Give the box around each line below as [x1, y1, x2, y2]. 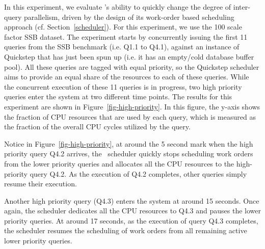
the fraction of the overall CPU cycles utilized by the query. [4, 121, 191, 132]
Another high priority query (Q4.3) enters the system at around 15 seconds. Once [4, 195, 259, 206]
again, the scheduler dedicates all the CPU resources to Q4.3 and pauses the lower [4, 205, 261, 216]
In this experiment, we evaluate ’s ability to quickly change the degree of [4, 2, 231, 12]
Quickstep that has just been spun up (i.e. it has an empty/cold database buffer [4, 51, 254, 62]
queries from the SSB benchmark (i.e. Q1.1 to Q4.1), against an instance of [4, 41, 240, 52]
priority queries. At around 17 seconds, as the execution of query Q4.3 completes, [4, 215, 258, 226]
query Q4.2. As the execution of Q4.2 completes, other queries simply [30, 168, 247, 179]
